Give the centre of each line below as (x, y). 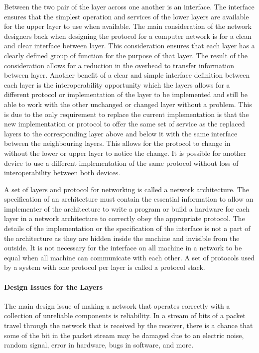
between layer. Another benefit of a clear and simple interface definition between (127, 75)
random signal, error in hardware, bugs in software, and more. (99, 345)
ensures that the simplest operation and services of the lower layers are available (127, 16)
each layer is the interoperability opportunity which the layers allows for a (117, 84)
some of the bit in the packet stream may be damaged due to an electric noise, (124, 335)
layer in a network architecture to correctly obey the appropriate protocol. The (125, 218)
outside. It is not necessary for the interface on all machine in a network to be (123, 248)
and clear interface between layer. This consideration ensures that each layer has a (129, 46)
